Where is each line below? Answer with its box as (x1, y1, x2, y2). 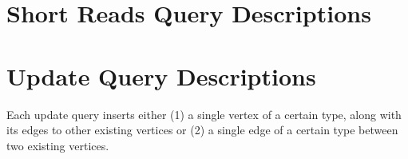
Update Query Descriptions (6, 59, 316, 92)
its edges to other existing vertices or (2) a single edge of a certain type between (6, 121, 398, 138)
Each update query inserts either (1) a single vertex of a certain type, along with (6, 105, 402, 122)
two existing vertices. (6, 137, 109, 153)
